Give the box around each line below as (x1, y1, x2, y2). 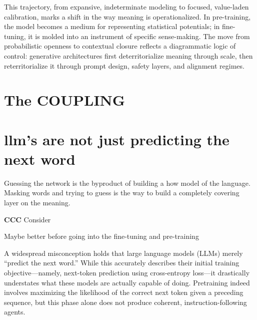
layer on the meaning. (4, 197, 70, 208)
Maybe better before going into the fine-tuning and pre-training (4, 231, 199, 241)
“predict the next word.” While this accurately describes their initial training (4, 257, 239, 268)
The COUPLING (4, 90, 125, 110)
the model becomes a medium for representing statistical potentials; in (4, 21, 220, 32)
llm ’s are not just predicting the (4, 129, 229, 149)
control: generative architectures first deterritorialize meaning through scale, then (4, 50, 253, 61)
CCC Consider (4, 214, 51, 224)
